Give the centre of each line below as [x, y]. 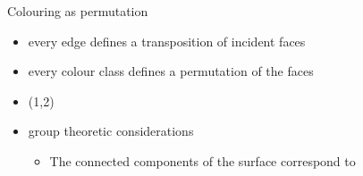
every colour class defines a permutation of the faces [171, 71]
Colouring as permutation [78, 11]
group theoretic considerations [111, 131]
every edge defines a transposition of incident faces [167, 41]
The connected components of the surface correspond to [203, 160]
